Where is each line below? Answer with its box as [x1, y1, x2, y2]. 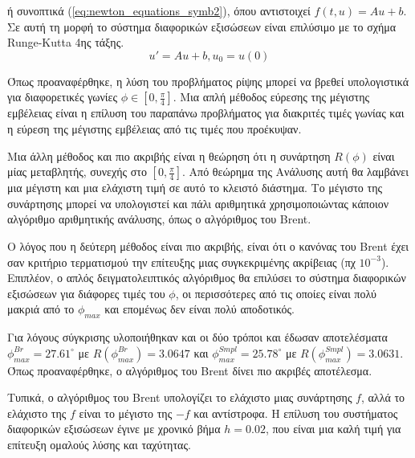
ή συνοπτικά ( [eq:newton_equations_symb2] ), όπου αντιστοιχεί [7, 2, 311, 18]
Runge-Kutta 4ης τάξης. [7, 34, 124, 51]
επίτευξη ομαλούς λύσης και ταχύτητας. [7, 436, 191, 453]
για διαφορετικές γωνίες [7, 88, 118, 105]
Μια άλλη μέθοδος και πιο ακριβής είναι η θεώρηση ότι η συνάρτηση [7, 147, 331, 164]
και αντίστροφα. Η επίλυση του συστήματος [193, 404, 398, 421]
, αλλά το [360, 389, 405, 406]
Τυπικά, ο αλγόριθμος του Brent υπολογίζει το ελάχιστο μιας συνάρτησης [7, 389, 352, 406]
